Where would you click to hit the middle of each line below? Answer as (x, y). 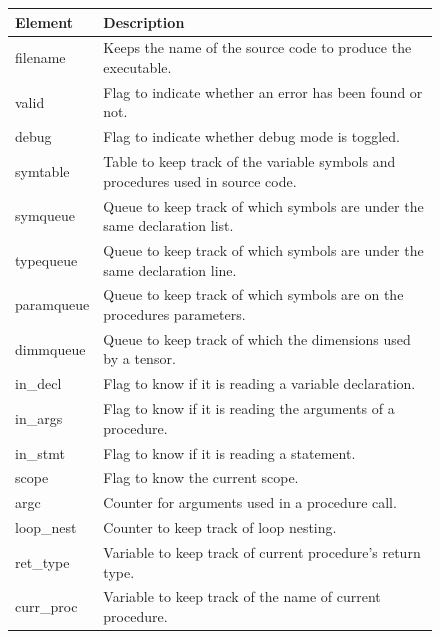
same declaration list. (168, 225)
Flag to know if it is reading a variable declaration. (259, 383)
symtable (42, 170)
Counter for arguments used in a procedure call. (250, 502)
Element (44, 21)
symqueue (45, 215)
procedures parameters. (174, 313)
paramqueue (52, 304)
